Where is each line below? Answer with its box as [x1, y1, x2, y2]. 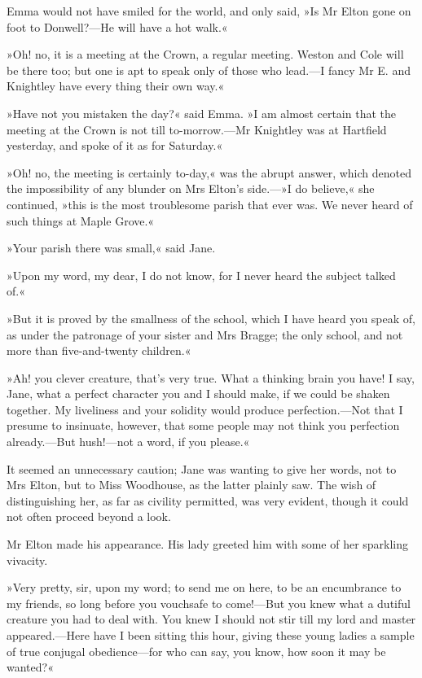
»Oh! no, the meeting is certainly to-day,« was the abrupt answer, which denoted [7, 164, 411, 181]
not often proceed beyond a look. [7, 508, 171, 525]
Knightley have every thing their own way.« [7, 77, 225, 94]
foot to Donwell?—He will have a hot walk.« [7, 18, 228, 35]
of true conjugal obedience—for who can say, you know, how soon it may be [7, 642, 386, 659]
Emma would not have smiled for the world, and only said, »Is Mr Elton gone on [7, 2, 411, 19]
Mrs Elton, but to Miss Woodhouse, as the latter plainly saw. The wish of [7, 476, 376, 493]
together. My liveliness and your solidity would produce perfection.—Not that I [7, 400, 403, 418]
